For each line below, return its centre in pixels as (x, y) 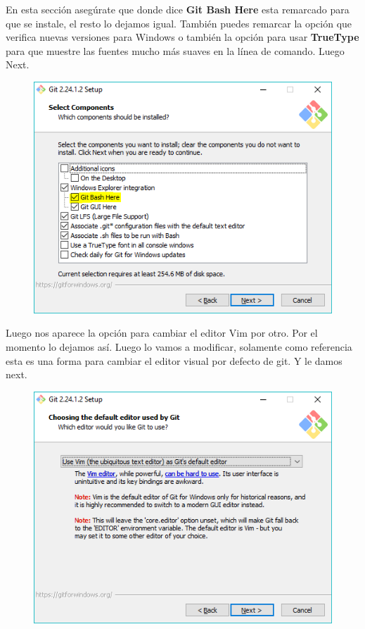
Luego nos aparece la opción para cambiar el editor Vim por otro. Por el (162, 333)
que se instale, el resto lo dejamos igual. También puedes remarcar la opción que (179, 23)
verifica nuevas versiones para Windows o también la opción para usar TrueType (182, 37)
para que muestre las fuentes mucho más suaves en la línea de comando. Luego (175, 50)
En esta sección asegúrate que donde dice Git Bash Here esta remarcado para (178, 9)
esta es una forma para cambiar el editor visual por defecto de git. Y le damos (174, 360)
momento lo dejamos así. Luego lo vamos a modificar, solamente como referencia (179, 346)
